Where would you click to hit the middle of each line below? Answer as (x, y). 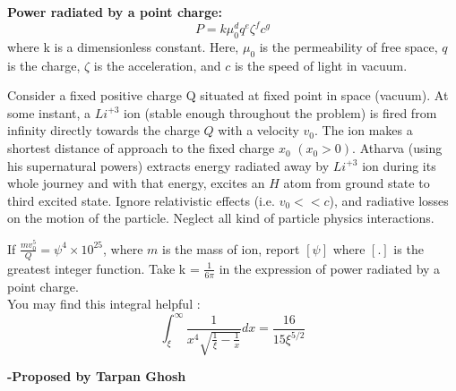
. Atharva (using (397, 148)
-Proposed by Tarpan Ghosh (97, 376)
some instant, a (49, 112)
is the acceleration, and (157, 65)
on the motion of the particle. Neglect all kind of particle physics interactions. (221, 218)
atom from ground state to (357, 183)
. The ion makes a (364, 130)
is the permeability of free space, (348, 46)
